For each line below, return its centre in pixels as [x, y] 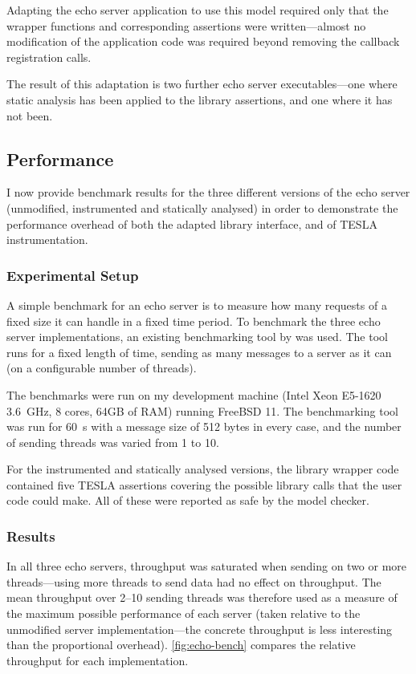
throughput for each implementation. [98, 660]
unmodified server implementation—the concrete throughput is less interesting [200, 629]
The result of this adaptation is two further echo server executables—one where [202, 84]
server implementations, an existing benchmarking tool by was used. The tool [197, 337]
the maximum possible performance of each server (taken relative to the [184, 613]
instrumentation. [47, 240]
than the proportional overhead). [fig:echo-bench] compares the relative [181, 645]
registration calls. [49, 57]
